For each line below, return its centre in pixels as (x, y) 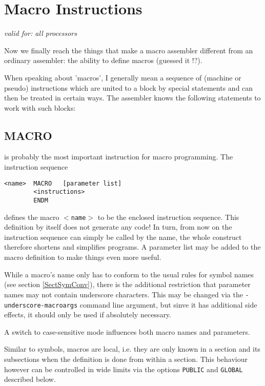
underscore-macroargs (41, 305)
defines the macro (32, 217)
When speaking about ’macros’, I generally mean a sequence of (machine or (123, 77)
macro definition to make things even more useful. (83, 257)
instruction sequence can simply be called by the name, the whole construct (123, 237)
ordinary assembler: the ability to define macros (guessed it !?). (103, 60)
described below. (30, 379)
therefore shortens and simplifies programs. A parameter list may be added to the (132, 247)
